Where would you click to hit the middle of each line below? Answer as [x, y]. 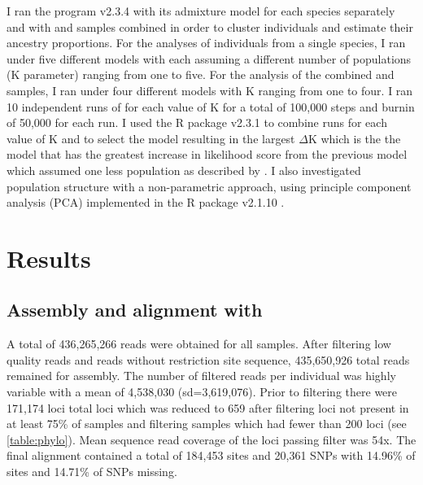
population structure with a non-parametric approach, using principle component [209, 186]
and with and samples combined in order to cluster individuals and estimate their [210, 26]
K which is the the [354, 138]
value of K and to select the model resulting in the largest [151, 138]
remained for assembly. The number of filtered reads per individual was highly [201, 376]
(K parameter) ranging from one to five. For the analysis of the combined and [201, 74]
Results [49, 258]
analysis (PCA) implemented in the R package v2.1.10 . [146, 202]
